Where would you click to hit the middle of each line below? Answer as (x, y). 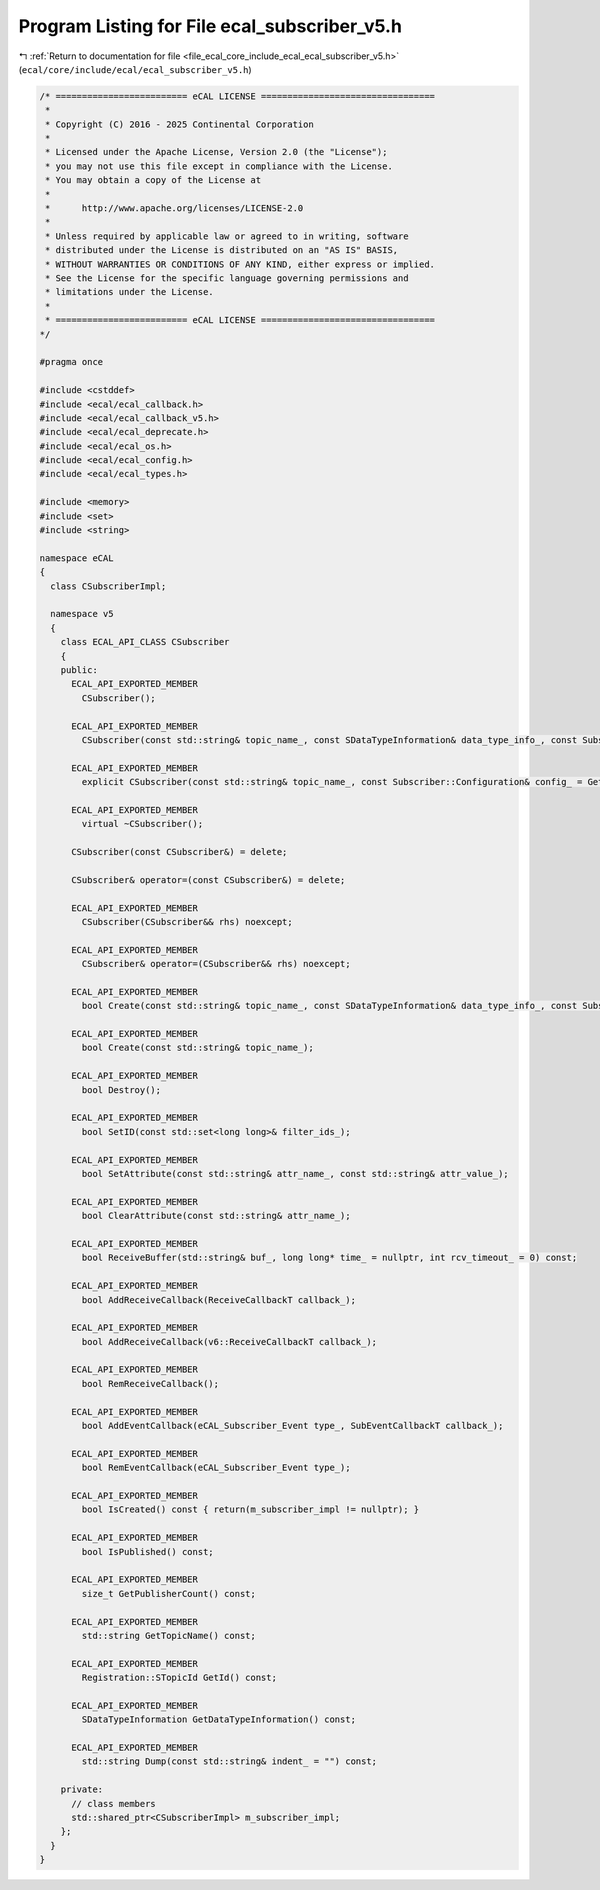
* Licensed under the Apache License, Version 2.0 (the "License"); (216, 152)
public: (79, 669)
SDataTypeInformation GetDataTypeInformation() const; (219, 1719)
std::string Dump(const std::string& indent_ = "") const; (229, 1761)
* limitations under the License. (129, 292)
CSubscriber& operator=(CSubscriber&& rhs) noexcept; (216, 964)
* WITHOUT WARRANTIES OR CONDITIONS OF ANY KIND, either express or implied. (240, 264)
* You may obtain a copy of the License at (153, 180)
